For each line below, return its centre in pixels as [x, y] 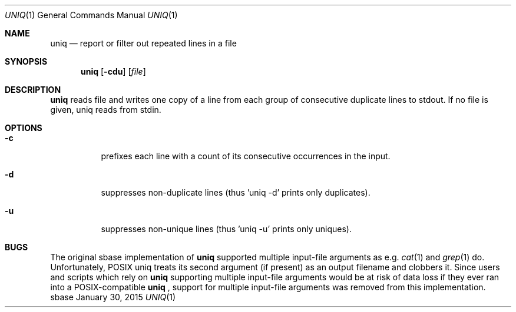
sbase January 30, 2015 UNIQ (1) [113, 297]
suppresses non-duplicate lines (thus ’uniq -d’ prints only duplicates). [236, 192]
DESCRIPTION [33, 90]
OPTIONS [24, 128]
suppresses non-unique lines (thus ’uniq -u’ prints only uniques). [226, 229]
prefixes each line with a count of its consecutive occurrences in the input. [246, 156]
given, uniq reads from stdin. [106, 110]
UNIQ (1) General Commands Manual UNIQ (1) [91, 15]
